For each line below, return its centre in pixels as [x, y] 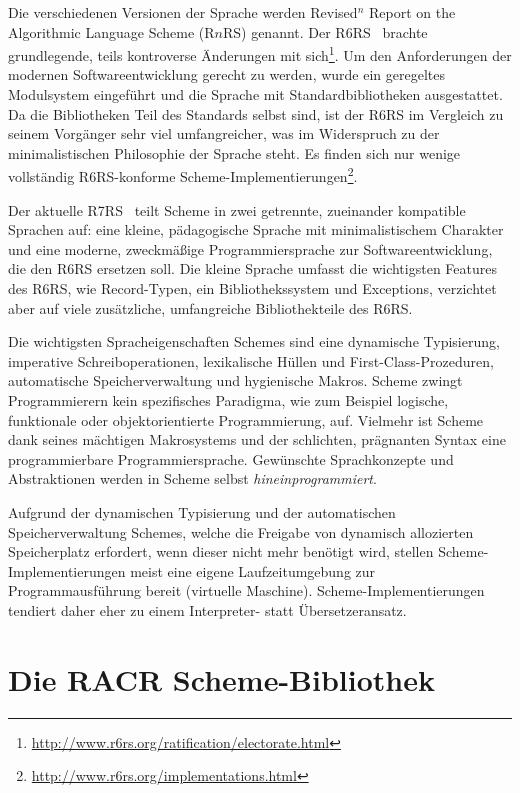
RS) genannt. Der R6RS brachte [325, 31]
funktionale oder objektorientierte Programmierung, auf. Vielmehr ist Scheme [246, 419]
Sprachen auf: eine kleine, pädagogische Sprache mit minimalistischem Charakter [256, 229]
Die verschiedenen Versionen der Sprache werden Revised [183, 12]
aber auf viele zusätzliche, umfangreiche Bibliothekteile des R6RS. [210, 307]
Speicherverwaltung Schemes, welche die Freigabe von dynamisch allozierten [241, 531]
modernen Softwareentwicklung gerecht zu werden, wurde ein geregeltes [226, 74]
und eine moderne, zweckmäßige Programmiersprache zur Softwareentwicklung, [250, 248]
